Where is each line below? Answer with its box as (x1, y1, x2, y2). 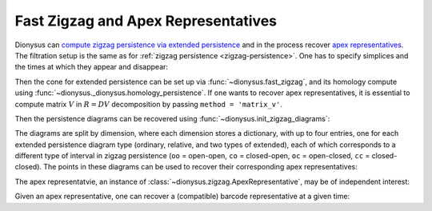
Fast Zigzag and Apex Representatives (14, 12, 278, 30)
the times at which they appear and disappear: (14, 62, 168, 72)
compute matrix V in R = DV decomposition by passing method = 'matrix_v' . (14, 99, 283, 109)
